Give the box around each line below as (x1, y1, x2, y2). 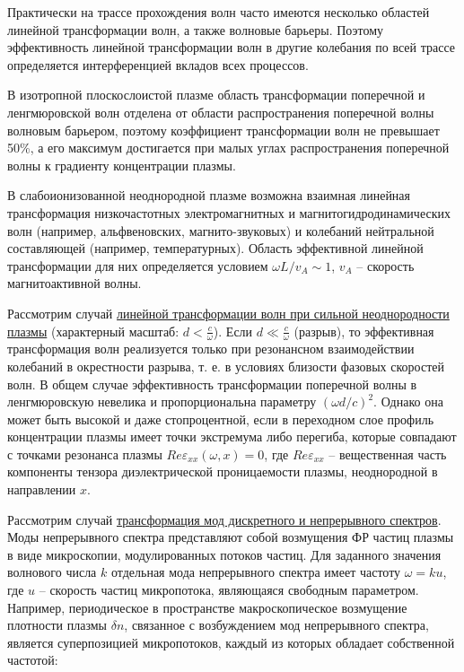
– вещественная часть (328, 444, 447, 463)
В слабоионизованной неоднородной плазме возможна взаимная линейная (7, 186, 411, 205)
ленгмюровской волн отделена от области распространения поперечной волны (7, 102, 434, 121)
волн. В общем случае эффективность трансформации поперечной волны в (7, 374, 417, 393)
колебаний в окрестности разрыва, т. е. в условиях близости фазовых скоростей (7, 356, 444, 375)
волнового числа (7, 563, 97, 581)
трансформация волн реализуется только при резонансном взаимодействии (7, 339, 415, 358)
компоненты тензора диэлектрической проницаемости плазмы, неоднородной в (7, 462, 438, 481)
